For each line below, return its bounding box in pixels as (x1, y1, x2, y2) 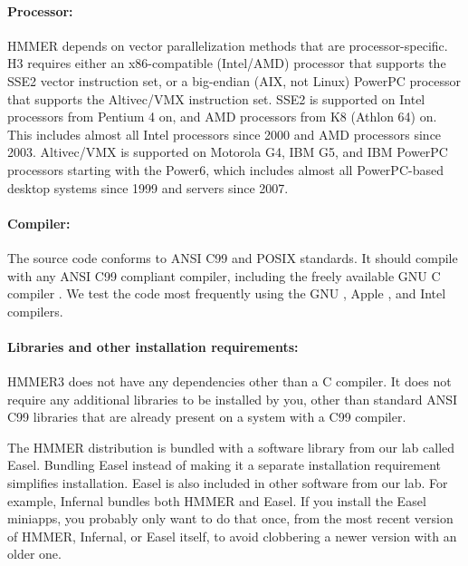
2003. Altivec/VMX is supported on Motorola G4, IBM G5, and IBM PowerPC (7, 142, 448, 161)
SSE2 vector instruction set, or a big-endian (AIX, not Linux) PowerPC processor (7, 71, 462, 90)
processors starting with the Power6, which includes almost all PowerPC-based (7, 160, 444, 179)
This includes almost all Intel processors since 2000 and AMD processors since (7, 124, 442, 143)
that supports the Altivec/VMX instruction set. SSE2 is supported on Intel (7, 89, 425, 108)
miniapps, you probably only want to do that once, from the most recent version (7, 509, 454, 528)
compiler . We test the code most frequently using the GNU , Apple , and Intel (7, 284, 446, 303)
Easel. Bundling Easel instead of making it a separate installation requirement (7, 455, 442, 474)
